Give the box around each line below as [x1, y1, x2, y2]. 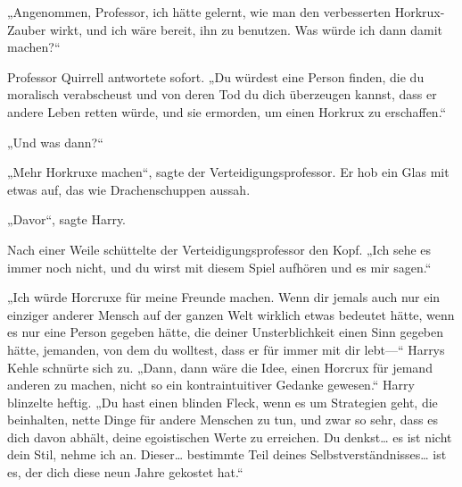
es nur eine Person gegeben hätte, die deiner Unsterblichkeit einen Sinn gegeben [7, 323, 444, 341]
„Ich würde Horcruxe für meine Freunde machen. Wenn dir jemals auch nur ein [7, 288, 441, 306]
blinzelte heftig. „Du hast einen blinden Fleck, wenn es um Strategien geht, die [7, 392, 438, 411]
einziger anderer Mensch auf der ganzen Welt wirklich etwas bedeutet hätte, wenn [7, 305, 455, 323]
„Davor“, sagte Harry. [7, 210, 126, 229]
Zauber [7, 20, 46, 38]
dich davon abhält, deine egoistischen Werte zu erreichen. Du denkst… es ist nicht [7, 427, 452, 446]
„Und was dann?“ [7, 132, 103, 151]
